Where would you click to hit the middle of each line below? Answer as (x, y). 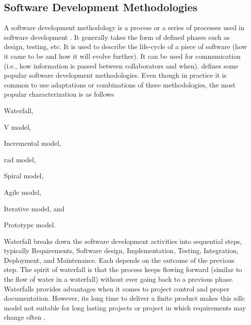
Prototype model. (30, 225)
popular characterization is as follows (59, 94)
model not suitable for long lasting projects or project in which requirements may (125, 307)
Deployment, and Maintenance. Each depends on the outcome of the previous (119, 260)
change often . (25, 317)
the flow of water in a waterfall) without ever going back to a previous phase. (119, 279)
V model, (17, 127)
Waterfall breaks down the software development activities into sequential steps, (123, 241)
